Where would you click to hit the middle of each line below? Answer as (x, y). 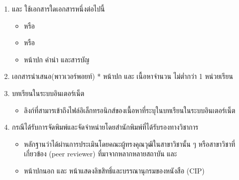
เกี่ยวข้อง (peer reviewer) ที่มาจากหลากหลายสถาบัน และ (100, 154)
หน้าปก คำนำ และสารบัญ (57, 59)
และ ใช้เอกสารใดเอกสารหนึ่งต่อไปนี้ (58, 9)
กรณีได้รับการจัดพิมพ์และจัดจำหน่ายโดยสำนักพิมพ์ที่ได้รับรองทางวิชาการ (105, 127)
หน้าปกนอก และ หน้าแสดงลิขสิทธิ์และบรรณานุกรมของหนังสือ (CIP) (114, 170)
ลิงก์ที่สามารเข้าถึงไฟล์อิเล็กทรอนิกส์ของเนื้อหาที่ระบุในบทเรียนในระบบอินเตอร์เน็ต (130, 110)
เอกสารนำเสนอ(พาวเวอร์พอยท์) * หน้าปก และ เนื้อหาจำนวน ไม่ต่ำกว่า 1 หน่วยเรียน (123, 76)
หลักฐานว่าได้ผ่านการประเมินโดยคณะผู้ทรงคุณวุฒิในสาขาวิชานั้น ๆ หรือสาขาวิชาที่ (130, 144)
